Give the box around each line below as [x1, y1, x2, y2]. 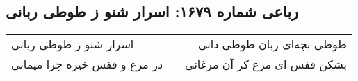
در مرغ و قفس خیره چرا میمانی [11, 56, 163, 73]
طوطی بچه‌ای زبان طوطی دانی [197, 36, 347, 53]
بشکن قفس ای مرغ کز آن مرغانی [185, 56, 347, 73]
